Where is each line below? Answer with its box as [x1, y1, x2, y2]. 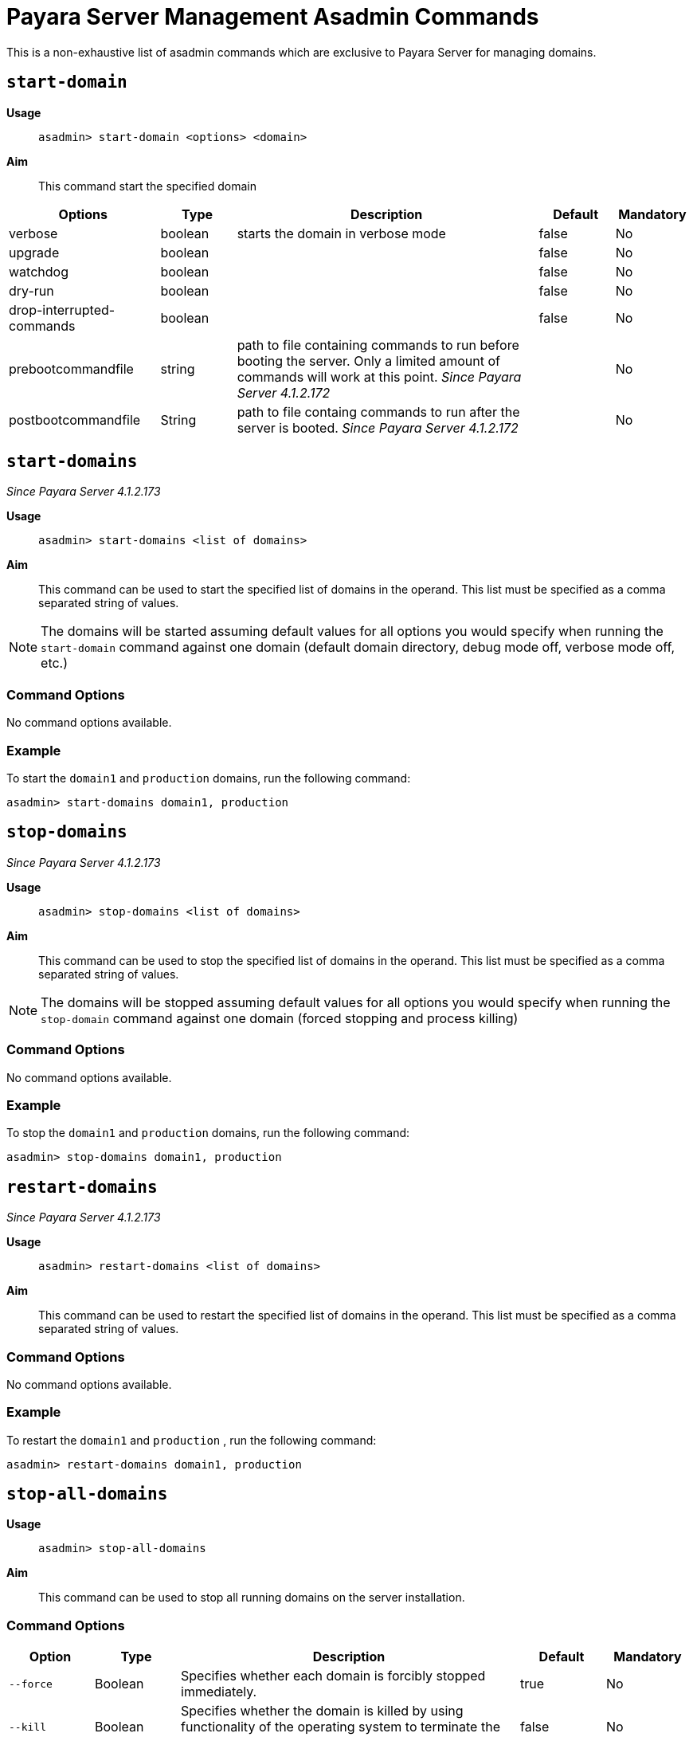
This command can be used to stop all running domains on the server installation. [38, 1590, 465, 1605]
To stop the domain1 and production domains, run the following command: [6, 1126, 410, 1140]
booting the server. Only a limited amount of [237, 352, 500, 369]
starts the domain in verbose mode [237, 225, 446, 241]
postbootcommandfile [9, 411, 141, 428]
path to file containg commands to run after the [237, 403, 520, 420]
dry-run [9, 282, 54, 299]
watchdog [9, 263, 69, 280]
